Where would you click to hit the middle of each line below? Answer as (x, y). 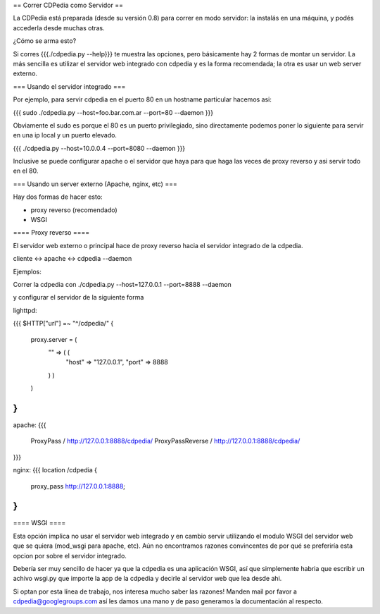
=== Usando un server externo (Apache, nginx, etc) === (95, 184)
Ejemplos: (27, 271)
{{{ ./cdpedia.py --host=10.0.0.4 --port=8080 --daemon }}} (99, 148)
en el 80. (26, 171)
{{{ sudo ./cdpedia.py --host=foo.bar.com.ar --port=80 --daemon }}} (113, 112)
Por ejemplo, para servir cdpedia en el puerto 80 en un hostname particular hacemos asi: (142, 99)
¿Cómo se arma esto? (45, 41)
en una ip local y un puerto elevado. (65, 135)
